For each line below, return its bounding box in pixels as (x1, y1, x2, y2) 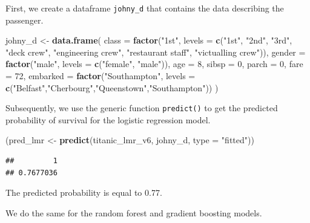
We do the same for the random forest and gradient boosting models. (5, 206, 262, 219)
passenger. (5, 13, 44, 26)
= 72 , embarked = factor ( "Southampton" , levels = (5, 69, 196, 82)
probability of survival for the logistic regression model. (5, 113, 211, 126)
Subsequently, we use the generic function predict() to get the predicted (5, 102, 278, 114)
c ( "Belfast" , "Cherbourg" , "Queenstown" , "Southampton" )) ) (5, 81, 219, 94)
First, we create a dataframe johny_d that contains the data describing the (5, 2, 284, 14)
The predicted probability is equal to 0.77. (5, 186, 162, 199)
